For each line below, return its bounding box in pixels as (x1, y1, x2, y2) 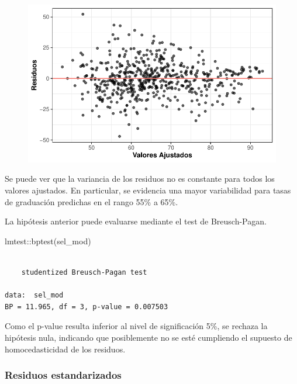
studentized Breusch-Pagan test (21, 268, 147, 276)
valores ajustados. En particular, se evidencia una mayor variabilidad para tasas (5, 184, 291, 196)
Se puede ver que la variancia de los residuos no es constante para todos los (5, 172, 275, 185)
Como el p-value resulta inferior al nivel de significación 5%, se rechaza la (5, 320, 268, 332)
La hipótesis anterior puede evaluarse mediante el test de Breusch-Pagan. (5, 215, 267, 227)
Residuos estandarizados (5, 368, 122, 382)
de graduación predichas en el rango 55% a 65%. (5, 195, 178, 207)
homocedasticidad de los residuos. (5, 343, 126, 355)
